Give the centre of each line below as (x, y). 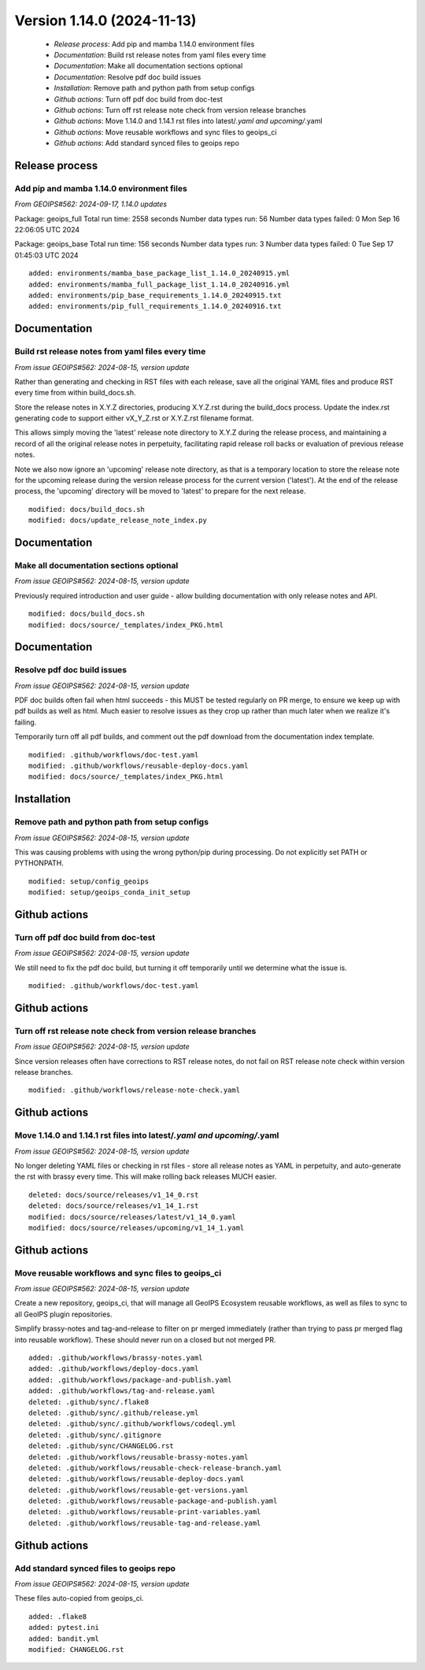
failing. (26, 722)
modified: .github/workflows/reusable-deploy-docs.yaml (139, 766)
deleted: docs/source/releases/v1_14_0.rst (114, 1194)
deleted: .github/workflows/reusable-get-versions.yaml (139, 1490)
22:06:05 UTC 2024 (47, 230)
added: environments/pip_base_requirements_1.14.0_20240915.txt (155, 295)
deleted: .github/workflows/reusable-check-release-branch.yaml (155, 1468)
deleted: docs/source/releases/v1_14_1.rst (114, 1206)
